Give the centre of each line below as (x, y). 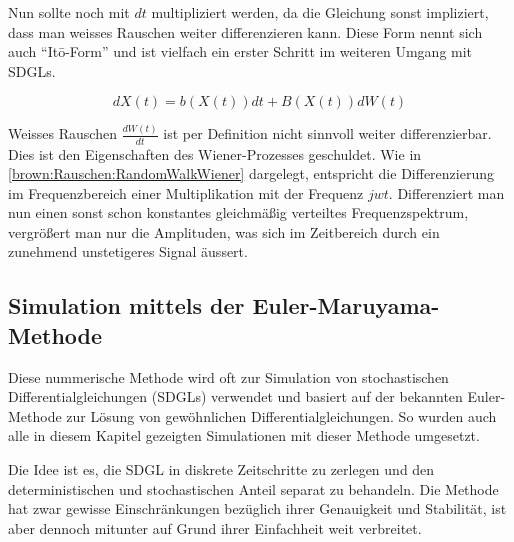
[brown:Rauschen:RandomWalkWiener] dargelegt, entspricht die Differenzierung (251, 173)
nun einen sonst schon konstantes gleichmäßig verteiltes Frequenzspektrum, (238, 212)
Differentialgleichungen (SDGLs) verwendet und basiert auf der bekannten (235, 396)
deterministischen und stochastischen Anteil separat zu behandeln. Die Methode (253, 488)
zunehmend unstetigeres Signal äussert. (128, 251)
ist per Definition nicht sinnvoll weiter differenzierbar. (327, 133)
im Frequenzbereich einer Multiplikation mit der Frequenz (186, 192)
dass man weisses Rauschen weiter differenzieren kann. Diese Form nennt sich (245, 31)
